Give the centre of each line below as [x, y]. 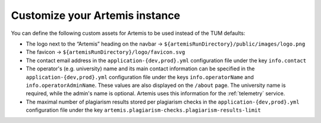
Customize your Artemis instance [96, 15]
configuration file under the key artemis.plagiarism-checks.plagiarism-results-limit [143, 110]
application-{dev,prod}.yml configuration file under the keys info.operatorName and [140, 77]
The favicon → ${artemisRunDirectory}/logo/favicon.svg [106, 52]
